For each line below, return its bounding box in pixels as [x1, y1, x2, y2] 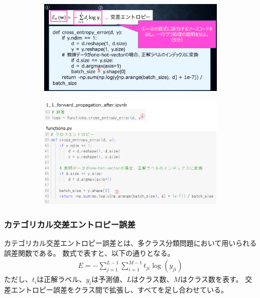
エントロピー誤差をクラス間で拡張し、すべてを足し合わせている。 [11, 284, 228, 295]
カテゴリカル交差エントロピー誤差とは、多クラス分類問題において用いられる [4, 238, 257, 248]
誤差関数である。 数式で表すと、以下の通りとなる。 [4, 247, 175, 258]
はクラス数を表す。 [180, 274, 243, 284]
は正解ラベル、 [37, 274, 86, 284]
